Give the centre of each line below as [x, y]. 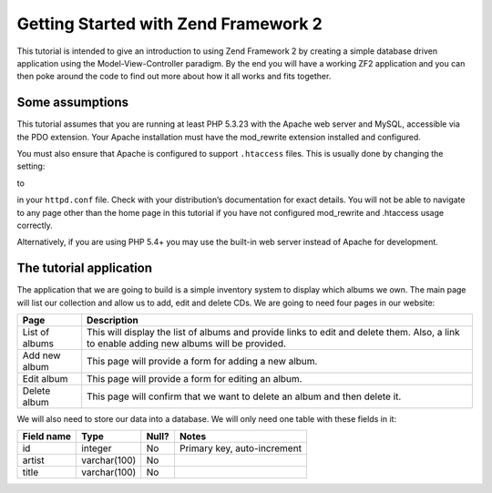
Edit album [45, 379]
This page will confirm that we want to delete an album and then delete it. [244, 396]
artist [33, 460]
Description [113, 321]
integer [97, 448]
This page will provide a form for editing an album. [195, 379]
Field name [47, 437]
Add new [41, 355]
